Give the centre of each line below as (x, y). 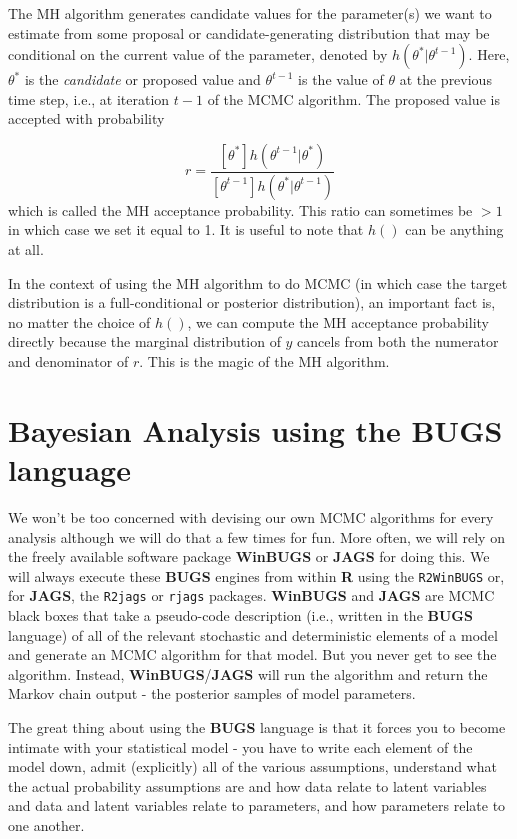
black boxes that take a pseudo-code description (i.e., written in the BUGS (240, 615)
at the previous (445, 79)
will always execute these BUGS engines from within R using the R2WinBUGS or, (256, 575)
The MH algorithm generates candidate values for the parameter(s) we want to (250, 13)
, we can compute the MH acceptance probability (338, 321)
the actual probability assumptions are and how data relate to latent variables (247, 785)
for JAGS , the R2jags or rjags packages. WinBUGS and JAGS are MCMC (251, 595)
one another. (46, 824)
